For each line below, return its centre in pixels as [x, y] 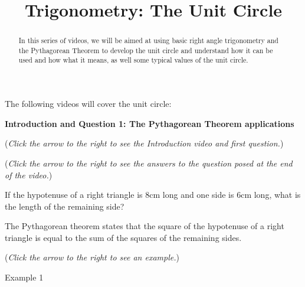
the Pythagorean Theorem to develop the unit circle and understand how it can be [146, 50]
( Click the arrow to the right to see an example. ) [92, 257]
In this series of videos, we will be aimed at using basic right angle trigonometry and [148, 40]
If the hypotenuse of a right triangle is [74, 195]
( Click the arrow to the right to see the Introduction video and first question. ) [144, 143]
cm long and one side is [192, 195]
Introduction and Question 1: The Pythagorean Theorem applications [150, 123]
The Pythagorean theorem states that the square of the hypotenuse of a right [145, 226]
